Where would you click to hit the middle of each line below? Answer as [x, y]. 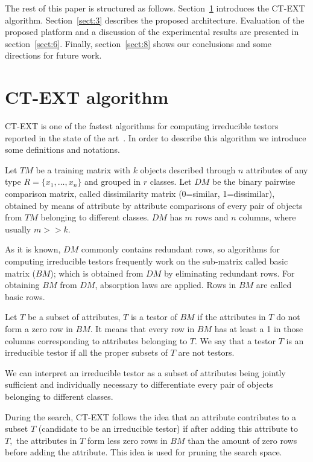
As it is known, [33, 249]
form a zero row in [39, 329]
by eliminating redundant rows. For [229, 273]
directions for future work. [53, 55]
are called [274, 285]
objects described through [188, 169]
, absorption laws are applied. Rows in [166, 285]
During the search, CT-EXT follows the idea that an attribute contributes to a [150, 416]
